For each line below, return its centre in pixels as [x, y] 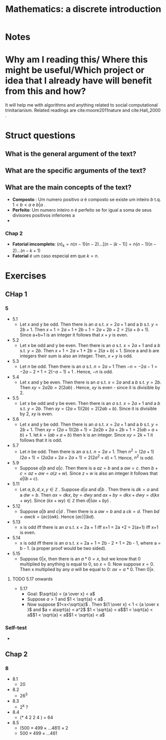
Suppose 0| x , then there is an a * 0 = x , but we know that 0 [80, 559]
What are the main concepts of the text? [68, 188]
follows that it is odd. [41, 440]
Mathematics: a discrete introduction [83, 9]
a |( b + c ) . [29, 479]
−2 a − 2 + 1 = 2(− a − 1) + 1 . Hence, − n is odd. [66, 371]
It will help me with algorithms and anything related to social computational [82, 105]
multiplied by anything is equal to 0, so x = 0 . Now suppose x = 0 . [87, 564]
